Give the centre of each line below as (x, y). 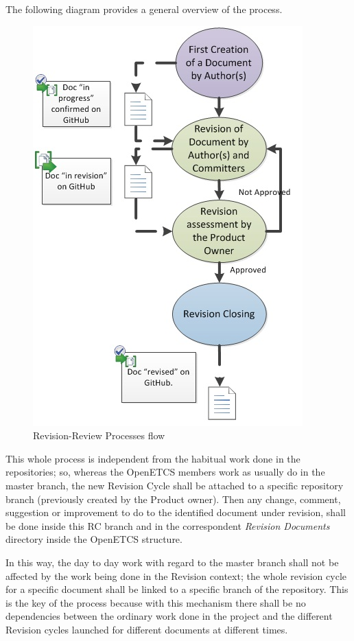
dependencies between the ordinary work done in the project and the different (169, 616)
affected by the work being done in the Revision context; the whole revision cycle (176, 575)
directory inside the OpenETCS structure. (94, 539)
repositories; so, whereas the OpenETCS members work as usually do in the (165, 472)
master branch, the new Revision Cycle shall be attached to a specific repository (175, 485)
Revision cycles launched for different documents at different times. (147, 629)
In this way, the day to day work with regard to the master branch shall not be (172, 562)
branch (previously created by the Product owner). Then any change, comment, (173, 499)
